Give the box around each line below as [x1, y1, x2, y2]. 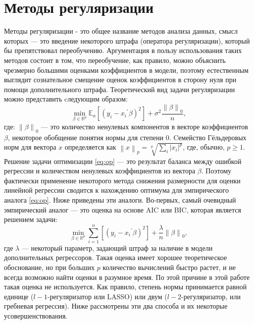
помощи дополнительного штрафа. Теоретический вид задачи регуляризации [4, 84, 235, 94]
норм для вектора [4, 142, 56, 152]
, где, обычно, [183, 142, 225, 152]
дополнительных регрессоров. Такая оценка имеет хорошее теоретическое [4, 252, 227, 263]
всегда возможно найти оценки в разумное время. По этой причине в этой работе [4, 271, 250, 282]
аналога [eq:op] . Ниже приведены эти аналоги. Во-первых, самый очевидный [4, 194, 236, 205]
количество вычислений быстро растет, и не [102, 262, 236, 272]
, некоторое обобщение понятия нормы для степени [7, 132, 163, 142]
